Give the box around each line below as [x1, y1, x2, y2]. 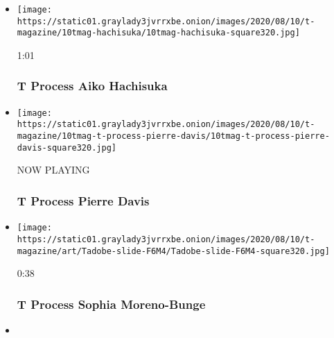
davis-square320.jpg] [17, 142, 116, 153]
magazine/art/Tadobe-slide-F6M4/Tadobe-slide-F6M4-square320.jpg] [17, 246, 330, 256]
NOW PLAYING [17, 162, 90, 177]
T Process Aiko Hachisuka [17, 77, 168, 94]
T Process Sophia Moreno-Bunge [17, 295, 206, 312]
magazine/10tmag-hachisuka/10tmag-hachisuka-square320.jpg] [17, 28, 300, 38]
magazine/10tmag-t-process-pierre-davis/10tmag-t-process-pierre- [17, 131, 330, 142]
